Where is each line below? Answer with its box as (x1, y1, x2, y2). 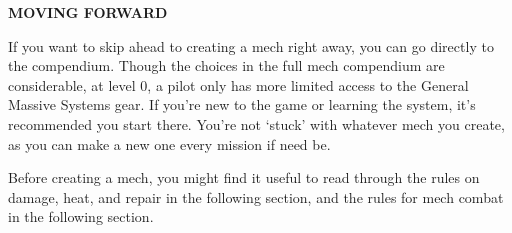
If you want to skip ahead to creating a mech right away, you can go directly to (8, 35, 494, 56)
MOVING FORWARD (8, 2, 168, 22)
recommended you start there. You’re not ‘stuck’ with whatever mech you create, (8, 113, 505, 134)
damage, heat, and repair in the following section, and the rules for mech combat (8, 186, 504, 207)
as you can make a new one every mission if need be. (8, 133, 331, 154)
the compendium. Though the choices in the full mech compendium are (8, 55, 445, 76)
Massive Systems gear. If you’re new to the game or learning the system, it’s (8, 94, 476, 115)
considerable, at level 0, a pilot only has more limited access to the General (8, 74, 469, 95)
